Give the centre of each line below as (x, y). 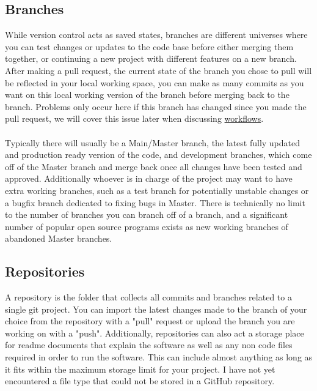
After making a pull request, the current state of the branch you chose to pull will (158, 70)
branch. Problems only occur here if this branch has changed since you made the (156, 106)
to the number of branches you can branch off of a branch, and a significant (147, 214)
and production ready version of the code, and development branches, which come (158, 155)
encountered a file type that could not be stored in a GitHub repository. (140, 381)
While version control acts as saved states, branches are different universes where (156, 35)
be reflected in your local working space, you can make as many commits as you (155, 82)
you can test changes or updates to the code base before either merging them (149, 46)
